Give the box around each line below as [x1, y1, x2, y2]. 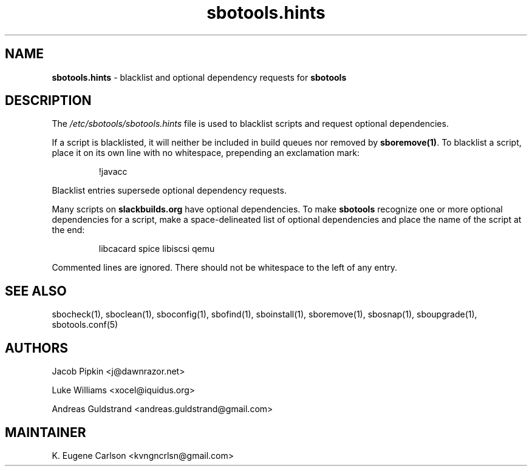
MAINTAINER [5, 424, 86, 440]
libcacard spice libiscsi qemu [98, 243, 215, 254]
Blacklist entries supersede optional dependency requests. [52, 185, 287, 196]
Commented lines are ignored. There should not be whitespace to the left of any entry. [52, 262, 398, 273]
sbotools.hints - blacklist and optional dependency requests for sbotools [52, 72, 347, 83]
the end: [52, 225, 85, 235]
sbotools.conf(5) [52, 319, 118, 330]
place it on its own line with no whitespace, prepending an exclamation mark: [52, 147, 360, 158]
